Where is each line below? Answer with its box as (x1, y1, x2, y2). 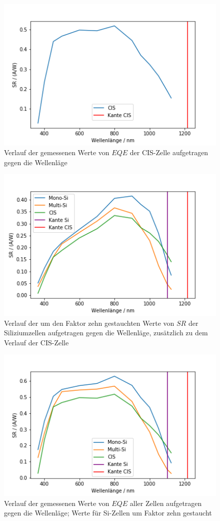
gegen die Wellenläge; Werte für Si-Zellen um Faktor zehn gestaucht (4, 507, 212, 518)
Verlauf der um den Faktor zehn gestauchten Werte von (4, 317, 174, 328)
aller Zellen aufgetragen (129, 497, 202, 508)
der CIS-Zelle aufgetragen (129, 147, 208, 158)
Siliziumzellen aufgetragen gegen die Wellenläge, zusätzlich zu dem (4, 327, 208, 338)
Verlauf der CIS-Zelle (4, 337, 69, 347)
